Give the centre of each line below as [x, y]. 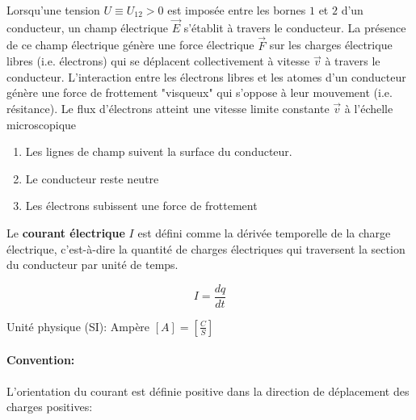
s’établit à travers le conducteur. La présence [295, 27]
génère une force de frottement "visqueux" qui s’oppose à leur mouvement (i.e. [200, 92]
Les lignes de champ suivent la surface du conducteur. [159, 151]
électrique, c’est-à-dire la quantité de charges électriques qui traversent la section [206, 248]
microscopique [42, 124]
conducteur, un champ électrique [87, 27]
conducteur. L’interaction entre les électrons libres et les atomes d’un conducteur [206, 76]
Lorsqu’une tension [53, 10]
